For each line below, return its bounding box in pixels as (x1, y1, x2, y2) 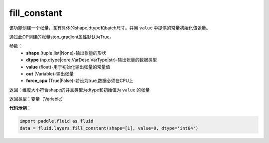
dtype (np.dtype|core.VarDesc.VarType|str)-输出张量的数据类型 (26, 57, 157, 63)
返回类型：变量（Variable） (9, 96, 66, 102)
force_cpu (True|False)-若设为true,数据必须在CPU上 (26, 77, 134, 84)
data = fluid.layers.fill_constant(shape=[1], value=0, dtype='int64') (19, 125, 199, 131)
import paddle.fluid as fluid (19, 118, 94, 124)
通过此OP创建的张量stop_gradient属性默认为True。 (9, 34, 114, 40)
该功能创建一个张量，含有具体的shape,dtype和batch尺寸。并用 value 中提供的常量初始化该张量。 (9, 25, 211, 31)
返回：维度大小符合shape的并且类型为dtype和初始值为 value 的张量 (9, 87, 150, 93)
